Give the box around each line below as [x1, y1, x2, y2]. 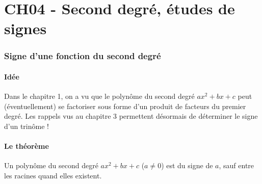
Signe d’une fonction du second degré [4, 49, 161, 62]
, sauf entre [219, 160, 254, 171]
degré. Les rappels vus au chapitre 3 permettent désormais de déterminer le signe [4, 111, 258, 121]
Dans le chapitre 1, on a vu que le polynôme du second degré [4, 91, 195, 101]
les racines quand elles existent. [4, 170, 102, 180]
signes [4, 18, 47, 39]
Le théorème [4, 141, 49, 151]
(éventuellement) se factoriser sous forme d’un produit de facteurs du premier [4, 100, 246, 111]
